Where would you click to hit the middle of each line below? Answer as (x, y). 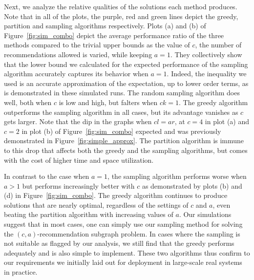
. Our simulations (205, 214)
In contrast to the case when (47, 176)
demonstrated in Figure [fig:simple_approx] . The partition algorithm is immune (124, 140)
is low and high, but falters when (108, 102)
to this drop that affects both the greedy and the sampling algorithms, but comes (126, 150)
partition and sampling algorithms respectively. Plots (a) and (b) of (105, 26)
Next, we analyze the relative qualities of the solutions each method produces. (121, 6)
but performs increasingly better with (78, 185)
